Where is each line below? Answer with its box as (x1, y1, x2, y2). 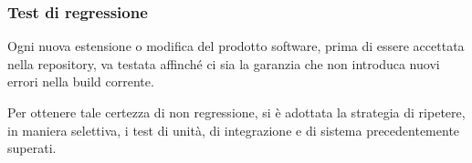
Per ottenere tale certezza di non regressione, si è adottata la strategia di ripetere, (7, 103, 466, 121)
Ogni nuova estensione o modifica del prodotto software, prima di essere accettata (7, 36, 465, 56)
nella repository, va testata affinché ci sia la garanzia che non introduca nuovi (7, 54, 440, 73)
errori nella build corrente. (7, 72, 154, 91)
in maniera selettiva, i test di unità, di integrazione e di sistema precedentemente (7, 120, 460, 139)
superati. (7, 138, 57, 158)
